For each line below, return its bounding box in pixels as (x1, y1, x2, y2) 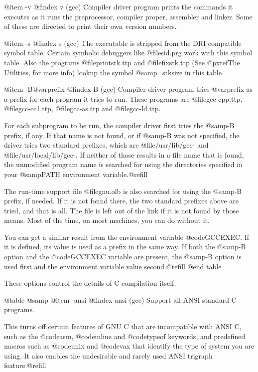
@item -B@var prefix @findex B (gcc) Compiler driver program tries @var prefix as (4, 84, 253, 94)
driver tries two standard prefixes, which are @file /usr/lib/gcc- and (4, 140, 209, 150)
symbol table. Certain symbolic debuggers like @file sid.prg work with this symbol (4, 47, 253, 58)
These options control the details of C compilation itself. (4, 278, 176, 288)
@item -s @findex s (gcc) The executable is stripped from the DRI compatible (4, 37, 242, 48)
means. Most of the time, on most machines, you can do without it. (4, 215, 210, 225)
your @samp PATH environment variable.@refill (4, 169, 148, 179)
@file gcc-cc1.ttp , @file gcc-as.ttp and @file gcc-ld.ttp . (4, 103, 161, 114)
